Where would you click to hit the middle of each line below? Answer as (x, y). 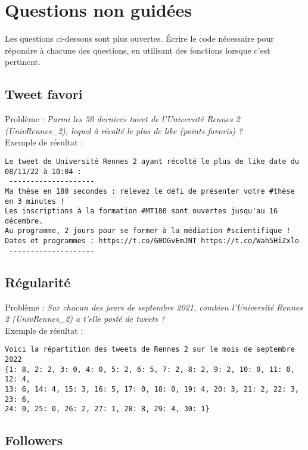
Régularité (38, 282)
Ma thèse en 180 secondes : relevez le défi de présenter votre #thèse (150, 191)
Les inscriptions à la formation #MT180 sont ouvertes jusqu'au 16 (141, 211)
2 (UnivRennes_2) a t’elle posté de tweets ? (85, 319)
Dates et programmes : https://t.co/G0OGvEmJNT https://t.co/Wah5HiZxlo (152, 241)
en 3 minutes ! (35, 201)
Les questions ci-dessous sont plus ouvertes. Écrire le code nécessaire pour (139, 38)
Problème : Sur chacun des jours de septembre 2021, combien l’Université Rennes (154, 307)
